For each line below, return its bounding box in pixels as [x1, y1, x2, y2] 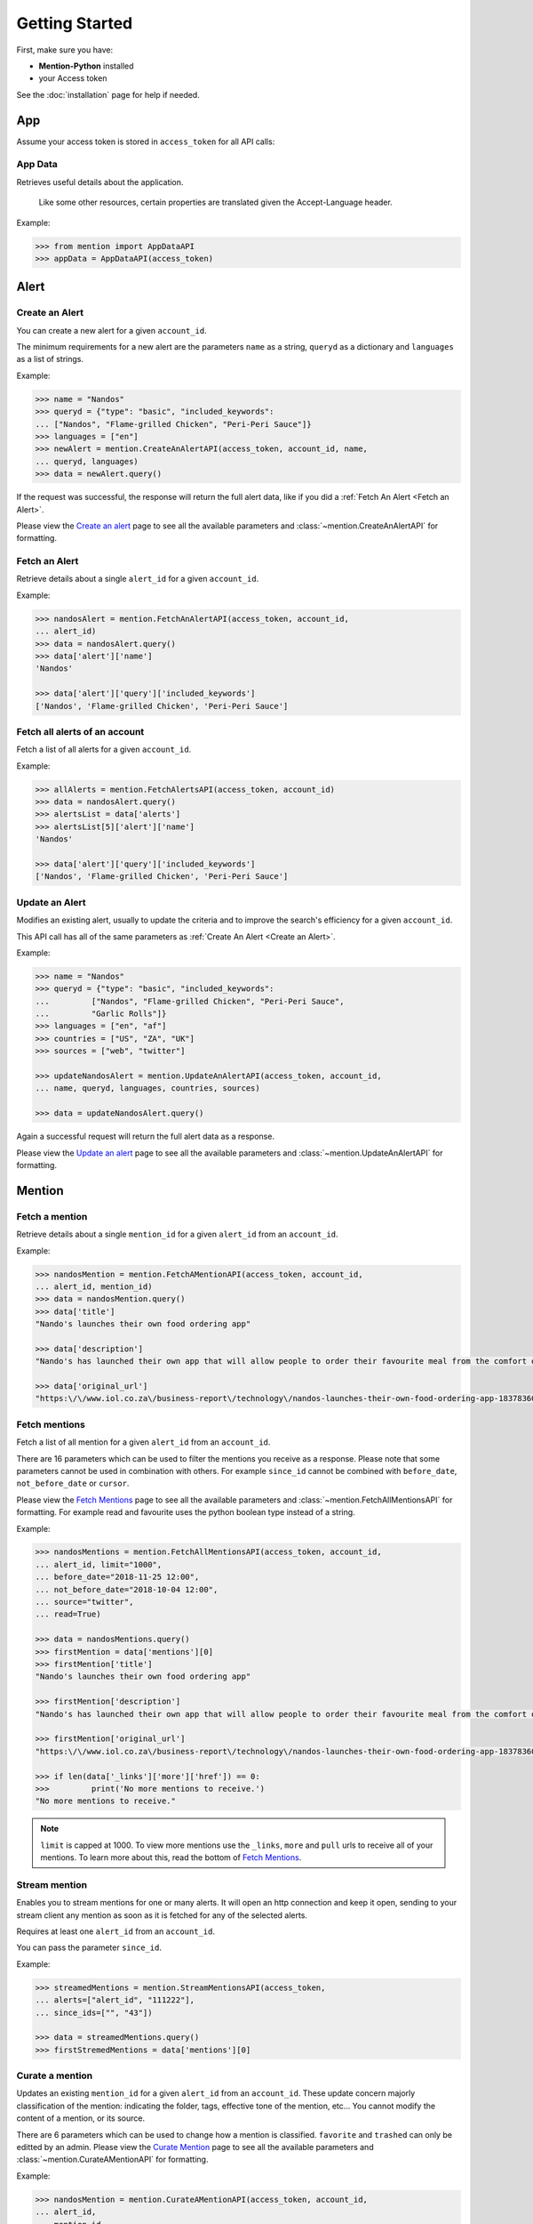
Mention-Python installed [38, 60, 134, 71]
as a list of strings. [16, 354, 84, 365]
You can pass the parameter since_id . [16, 1942, 162, 1953]
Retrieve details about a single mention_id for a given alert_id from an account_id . [16, 1229, 338, 1240]
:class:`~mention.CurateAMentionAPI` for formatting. [16, 2154, 209, 2165]
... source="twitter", [35, 1597, 134, 1608]
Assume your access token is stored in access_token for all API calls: [16, 136, 275, 147]
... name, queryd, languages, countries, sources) [35, 1084, 261, 1093]
